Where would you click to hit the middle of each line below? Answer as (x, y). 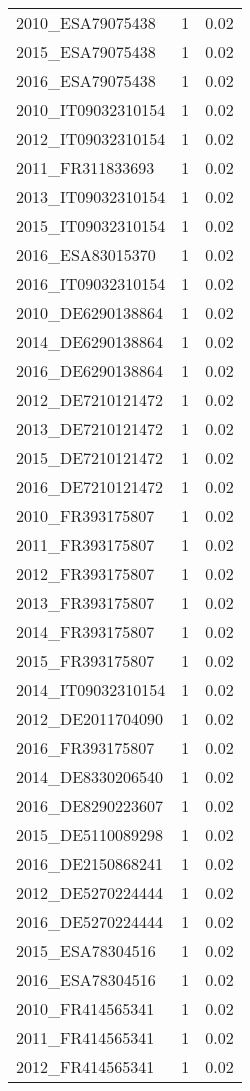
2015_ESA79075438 (86, 51)
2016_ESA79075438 (86, 80)
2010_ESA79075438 (86, 22)
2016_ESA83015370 (86, 254)
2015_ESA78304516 (86, 950)
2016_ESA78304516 (86, 979)
